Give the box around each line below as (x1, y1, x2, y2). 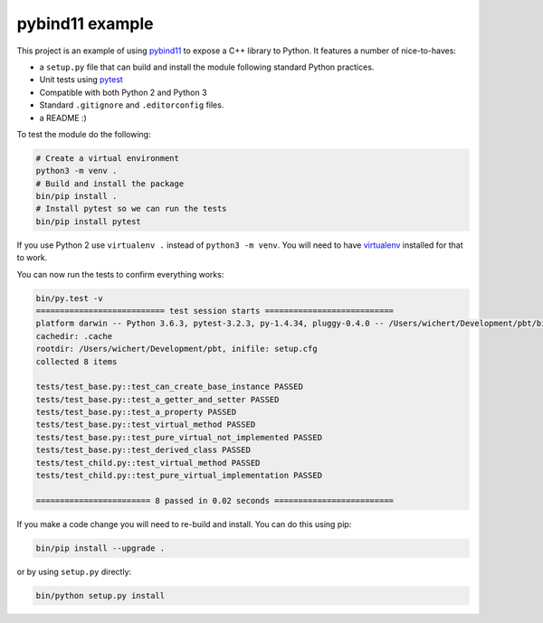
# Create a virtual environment (35, 153, 180, 163)
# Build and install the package (35, 178, 185, 189)
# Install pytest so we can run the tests (35, 203, 227, 214)
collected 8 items (35, 356, 118, 366)
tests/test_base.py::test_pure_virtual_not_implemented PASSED (35, 432, 323, 442)
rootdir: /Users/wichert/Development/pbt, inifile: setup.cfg (35, 344, 318, 354)
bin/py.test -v (35, 293, 103, 303)
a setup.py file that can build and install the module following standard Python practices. (39, 61, 375, 72)
